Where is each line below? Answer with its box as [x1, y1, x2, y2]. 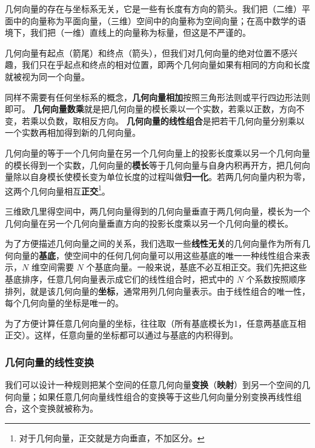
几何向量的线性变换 [5, 354, 94, 369]
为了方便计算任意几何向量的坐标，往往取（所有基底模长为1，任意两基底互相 [5, 316, 306, 329]
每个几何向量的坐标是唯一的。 [5, 296, 124, 309]
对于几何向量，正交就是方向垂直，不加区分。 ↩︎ [19, 431, 205, 444]
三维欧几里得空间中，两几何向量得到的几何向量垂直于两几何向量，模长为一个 [5, 204, 310, 217]
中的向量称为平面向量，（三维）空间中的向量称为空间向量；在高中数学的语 [13, 14, 306, 27]
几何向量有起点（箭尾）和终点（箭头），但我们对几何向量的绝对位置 [5, 46, 272, 59]
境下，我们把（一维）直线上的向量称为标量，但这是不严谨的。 [5, 26, 251, 39]
